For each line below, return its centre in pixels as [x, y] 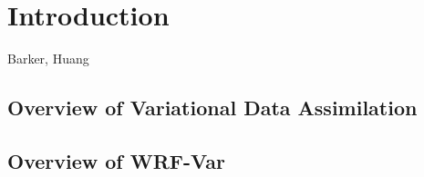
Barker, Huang [48, 59]
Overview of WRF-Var [116, 160]
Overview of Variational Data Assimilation [212, 108]
